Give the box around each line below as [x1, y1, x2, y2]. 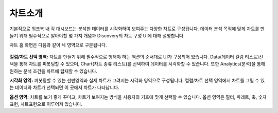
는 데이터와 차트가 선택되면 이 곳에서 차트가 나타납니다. [9, 84, 119, 91]
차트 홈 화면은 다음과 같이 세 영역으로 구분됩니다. [9, 42, 108, 48]
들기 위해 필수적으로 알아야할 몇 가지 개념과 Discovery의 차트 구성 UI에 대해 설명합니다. [9, 32, 185, 38]
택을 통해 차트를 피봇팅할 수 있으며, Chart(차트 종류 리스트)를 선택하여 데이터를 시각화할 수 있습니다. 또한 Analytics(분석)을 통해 [9, 61, 265, 67]
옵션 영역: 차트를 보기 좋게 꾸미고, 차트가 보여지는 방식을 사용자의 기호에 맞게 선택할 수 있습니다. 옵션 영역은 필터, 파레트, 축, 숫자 [9, 94, 267, 100]
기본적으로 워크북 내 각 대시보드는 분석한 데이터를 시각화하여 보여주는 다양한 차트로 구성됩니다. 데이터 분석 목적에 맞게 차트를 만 [9, 26, 265, 32]
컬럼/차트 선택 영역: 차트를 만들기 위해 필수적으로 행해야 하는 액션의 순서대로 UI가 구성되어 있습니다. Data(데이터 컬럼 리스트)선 [9, 54, 264, 60]
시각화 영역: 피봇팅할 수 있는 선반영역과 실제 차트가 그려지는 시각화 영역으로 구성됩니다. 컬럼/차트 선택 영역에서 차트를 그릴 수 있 [9, 77, 265, 83]
